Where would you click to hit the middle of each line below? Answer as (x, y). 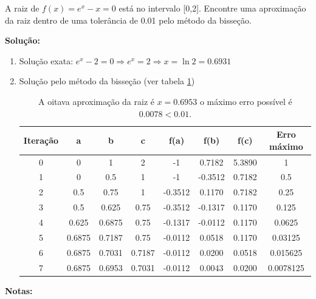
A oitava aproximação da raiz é (97, 101)
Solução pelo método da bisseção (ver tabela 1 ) (107, 81)
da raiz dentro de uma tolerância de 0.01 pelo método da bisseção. (128, 20)
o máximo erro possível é (246, 101)
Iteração (41, 140)
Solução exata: (46, 60)
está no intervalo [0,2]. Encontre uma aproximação (212, 8)
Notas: (19, 290)
